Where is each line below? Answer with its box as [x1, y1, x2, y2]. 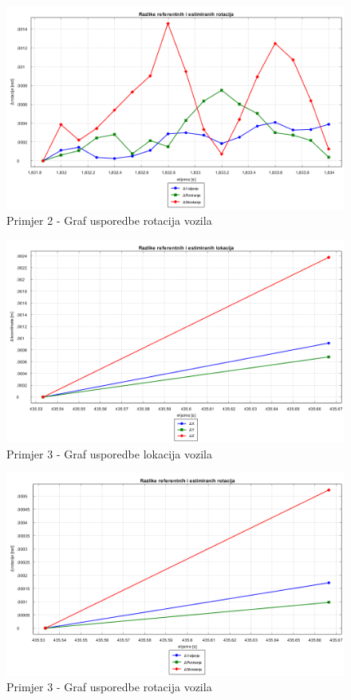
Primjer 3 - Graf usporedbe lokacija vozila [6, 445, 212, 462]
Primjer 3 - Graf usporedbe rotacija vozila [6, 678, 212, 695]
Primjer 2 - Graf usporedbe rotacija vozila [6, 211, 212, 228]
